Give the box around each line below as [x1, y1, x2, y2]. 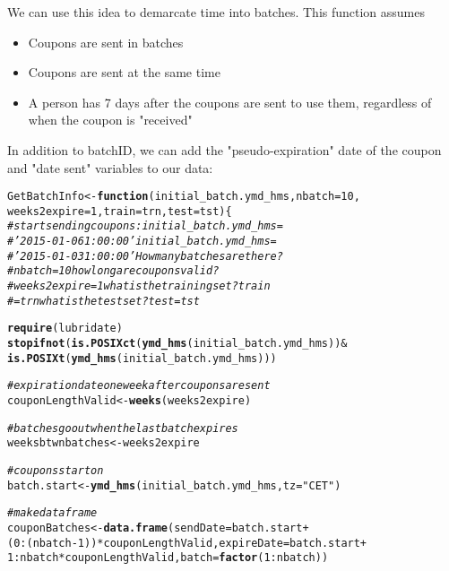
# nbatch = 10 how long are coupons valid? [7, 264, 220, 278]
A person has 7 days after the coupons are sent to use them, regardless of [28, 92, 432, 111]
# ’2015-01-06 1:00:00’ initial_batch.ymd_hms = [7, 235, 277, 248]
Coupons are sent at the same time [28, 63, 220, 82]
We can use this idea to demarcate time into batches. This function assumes [7, 3, 426, 21]
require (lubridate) [7, 322, 123, 335]
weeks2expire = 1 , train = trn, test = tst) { [7, 204, 232, 218]
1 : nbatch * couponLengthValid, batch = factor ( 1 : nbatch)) [7, 551, 329, 565]
